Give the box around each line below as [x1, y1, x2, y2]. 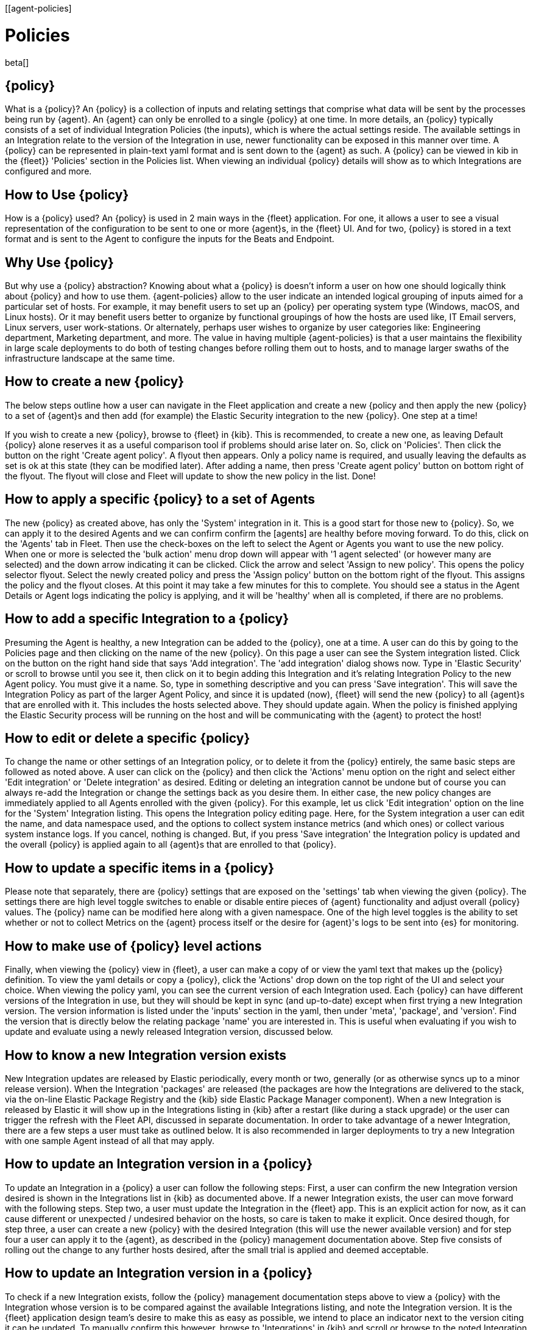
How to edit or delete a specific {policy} [5, 730, 250, 746]
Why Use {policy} [5, 254, 114, 270]
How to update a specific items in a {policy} [5, 860, 275, 876]
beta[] [5, 57, 29, 68]
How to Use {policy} [5, 187, 129, 202]
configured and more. [5, 166, 92, 177]
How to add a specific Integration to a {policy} [5, 611, 289, 627]
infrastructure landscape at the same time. [5, 353, 175, 364]
